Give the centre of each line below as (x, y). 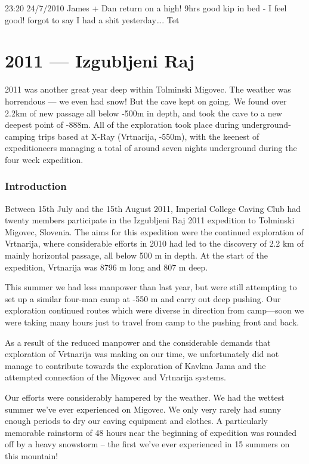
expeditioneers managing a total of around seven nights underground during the (151, 148)
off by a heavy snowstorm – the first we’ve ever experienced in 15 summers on (147, 444)
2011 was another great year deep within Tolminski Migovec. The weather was (148, 89)
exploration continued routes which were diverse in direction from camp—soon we (154, 310)
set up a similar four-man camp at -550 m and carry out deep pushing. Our (143, 298)
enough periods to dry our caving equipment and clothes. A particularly (137, 421)
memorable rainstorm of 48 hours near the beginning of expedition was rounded (151, 432)
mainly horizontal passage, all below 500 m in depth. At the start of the (136, 255)
